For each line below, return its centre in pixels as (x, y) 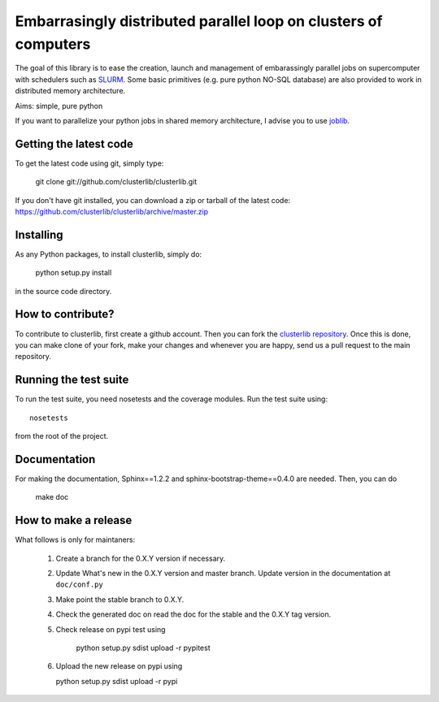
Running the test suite (72, 380)
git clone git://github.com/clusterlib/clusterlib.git (116, 182)
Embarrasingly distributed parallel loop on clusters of (199, 21)
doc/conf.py (79, 585)
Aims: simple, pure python (59, 106)
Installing (39, 234)
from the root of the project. (62, 436)
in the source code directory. (63, 291)
